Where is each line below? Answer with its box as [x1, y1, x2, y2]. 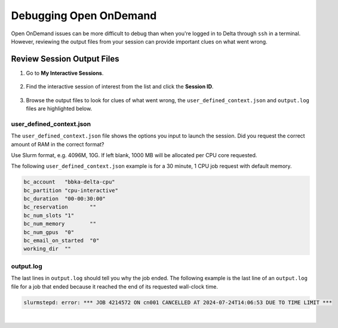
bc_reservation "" [23, 204, 97, 210]
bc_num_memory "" [23, 220, 97, 227]
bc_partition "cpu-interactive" [23, 187, 119, 194]
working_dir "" [23, 246, 72, 252]
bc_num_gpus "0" [23, 229, 75, 235]
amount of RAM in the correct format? [11, 140, 105, 148]
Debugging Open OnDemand [11, 9, 157, 22]
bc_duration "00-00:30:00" [23, 195, 106, 203]
